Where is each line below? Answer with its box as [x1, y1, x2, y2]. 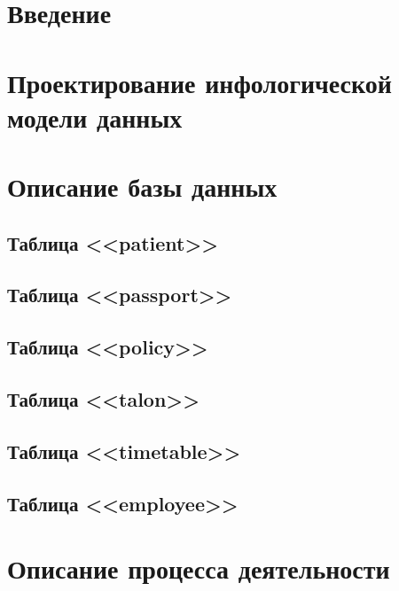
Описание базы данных [7, 168, 278, 205]
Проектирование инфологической [7, 64, 392, 100]
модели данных [7, 98, 183, 135]
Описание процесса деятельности [7, 550, 390, 587]
